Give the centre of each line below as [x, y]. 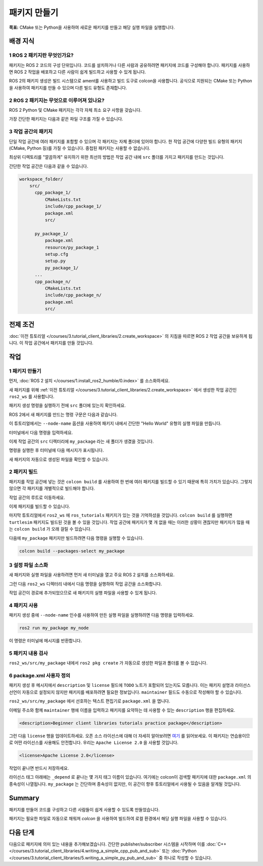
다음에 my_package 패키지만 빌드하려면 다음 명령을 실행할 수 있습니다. [76, 538]
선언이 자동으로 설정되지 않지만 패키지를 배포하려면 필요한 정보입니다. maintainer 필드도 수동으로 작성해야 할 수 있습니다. [126, 692]
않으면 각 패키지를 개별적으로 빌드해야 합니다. [52, 489]
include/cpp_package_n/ [73, 295]
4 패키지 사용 [24, 605]
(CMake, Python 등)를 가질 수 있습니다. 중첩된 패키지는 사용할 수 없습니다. [80, 148]
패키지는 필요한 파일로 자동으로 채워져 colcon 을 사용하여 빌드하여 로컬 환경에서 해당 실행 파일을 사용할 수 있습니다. [118, 819]
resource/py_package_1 [72, 247]
